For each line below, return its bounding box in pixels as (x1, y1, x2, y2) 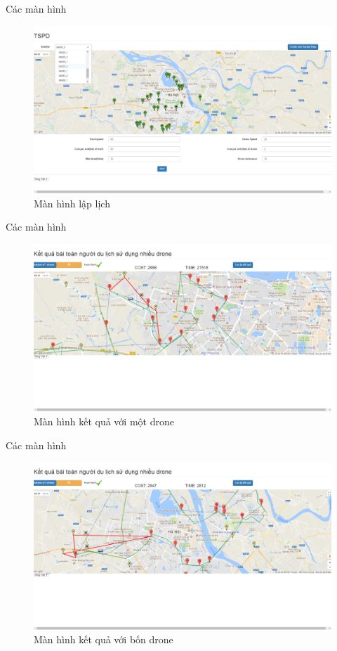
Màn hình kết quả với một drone (34, 413, 174, 428)
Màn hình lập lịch (34, 195, 110, 210)
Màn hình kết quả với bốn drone (34, 632, 173, 647)
